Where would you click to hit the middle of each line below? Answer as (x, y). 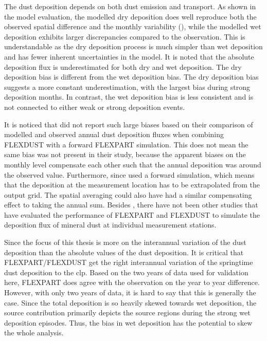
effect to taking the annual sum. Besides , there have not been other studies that (131, 205)
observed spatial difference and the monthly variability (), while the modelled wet (133, 26)
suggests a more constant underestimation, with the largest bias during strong (127, 87)
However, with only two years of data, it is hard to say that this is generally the (130, 292)
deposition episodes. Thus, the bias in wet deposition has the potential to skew (128, 322)
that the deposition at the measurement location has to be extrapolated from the (132, 185)
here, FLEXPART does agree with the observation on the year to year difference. (132, 282)
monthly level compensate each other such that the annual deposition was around (133, 164)
